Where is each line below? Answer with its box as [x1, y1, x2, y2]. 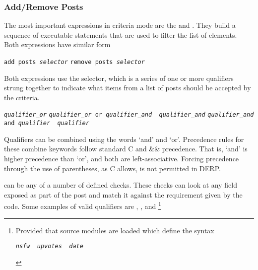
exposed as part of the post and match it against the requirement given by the [4, 189, 243, 200]
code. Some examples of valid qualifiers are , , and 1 [4, 200, 161, 211]
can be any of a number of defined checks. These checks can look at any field [4, 180, 237, 190]
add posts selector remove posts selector [4, 59, 145, 66]
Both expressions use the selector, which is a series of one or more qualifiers [4, 72, 234, 83]
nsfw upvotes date [15, 243, 83, 250]
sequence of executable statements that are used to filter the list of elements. [4, 29, 237, 40]
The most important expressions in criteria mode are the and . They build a [4, 20, 236, 30]
